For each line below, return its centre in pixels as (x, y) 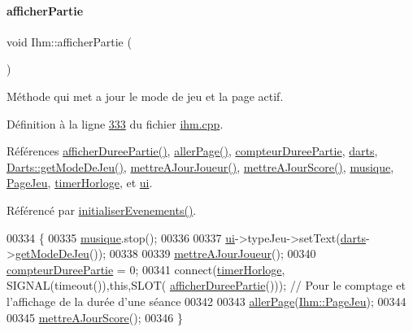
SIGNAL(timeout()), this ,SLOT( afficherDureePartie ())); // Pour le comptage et (206, 285)
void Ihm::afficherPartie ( (69, 41)
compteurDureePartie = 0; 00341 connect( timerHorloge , (146, 269)
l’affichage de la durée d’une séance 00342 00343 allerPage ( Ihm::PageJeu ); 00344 (206, 301)
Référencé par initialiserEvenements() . (102, 210)
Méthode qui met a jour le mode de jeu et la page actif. (145, 96)
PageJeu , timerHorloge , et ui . (80, 183)
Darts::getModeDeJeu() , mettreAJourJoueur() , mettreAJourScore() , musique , (200, 166)
